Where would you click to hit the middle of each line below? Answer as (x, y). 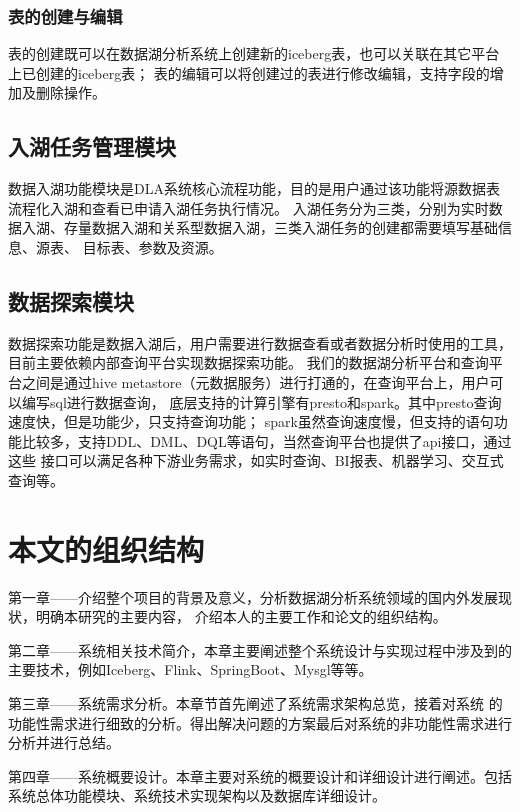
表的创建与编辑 (65, 15)
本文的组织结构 (106, 548)
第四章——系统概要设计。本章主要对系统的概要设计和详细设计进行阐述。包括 (260, 775)
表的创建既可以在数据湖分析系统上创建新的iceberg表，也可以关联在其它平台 (254, 53)
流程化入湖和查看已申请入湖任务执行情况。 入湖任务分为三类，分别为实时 (248, 207)
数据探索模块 (71, 300)
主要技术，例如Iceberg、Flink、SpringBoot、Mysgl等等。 (190, 669)
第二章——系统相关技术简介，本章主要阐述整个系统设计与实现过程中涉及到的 (260, 649)
